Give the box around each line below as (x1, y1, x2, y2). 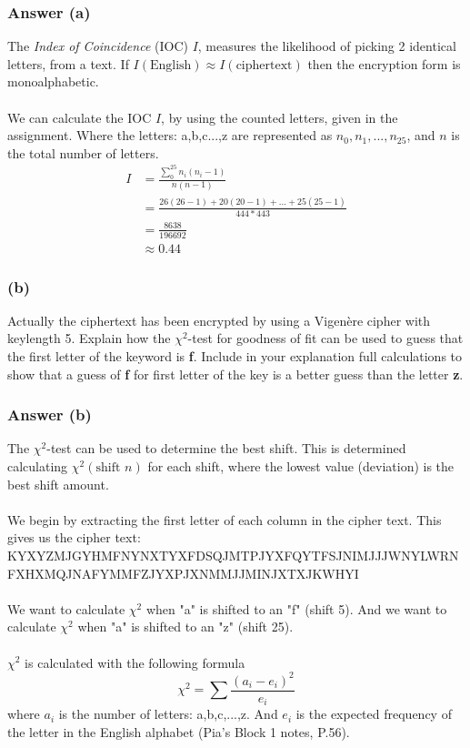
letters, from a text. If (7, 54, 129, 73)
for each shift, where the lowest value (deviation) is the (147, 457, 455, 476)
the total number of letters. (7, 143, 159, 162)
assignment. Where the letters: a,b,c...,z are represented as (7, 126, 333, 145)
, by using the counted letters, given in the (161, 107, 398, 126)
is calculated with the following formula (25, 652, 245, 672)
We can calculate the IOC (7, 107, 152, 126)
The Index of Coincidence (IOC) (7, 36, 188, 56)
